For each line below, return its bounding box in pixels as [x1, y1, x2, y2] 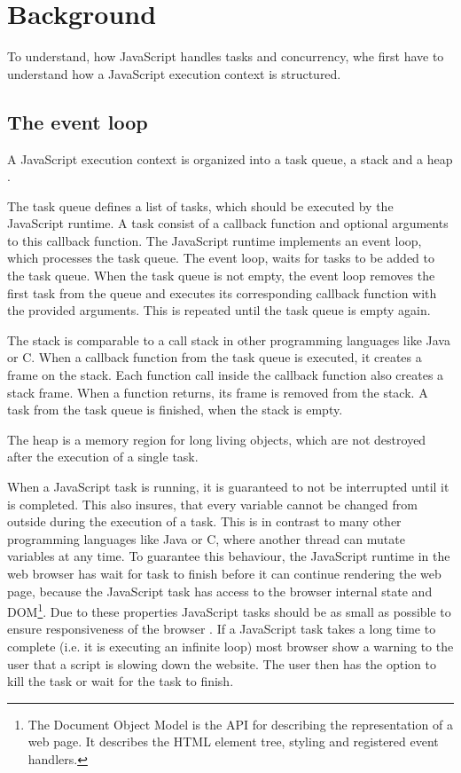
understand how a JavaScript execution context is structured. [7, 64, 341, 83]
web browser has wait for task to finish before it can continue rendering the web [7, 564, 441, 582]
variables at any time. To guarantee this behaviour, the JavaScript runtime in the [7, 547, 450, 565]
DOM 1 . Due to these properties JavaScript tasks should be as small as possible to [7, 600, 451, 620]
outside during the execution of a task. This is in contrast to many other [7, 512, 402, 531]
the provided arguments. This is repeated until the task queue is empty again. [7, 301, 431, 319]
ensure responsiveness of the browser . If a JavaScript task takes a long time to [7, 619, 436, 638]
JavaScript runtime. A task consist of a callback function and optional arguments [7, 214, 449, 233]
